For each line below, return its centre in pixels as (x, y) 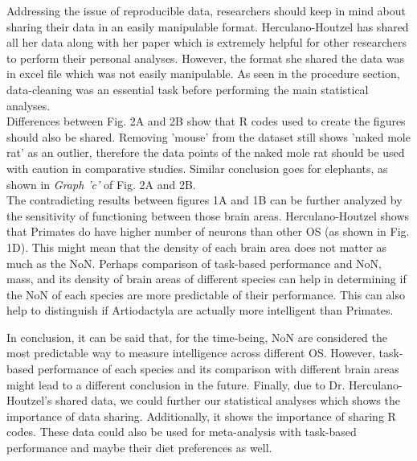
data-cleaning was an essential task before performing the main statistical (188, 89)
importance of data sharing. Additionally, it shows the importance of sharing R (201, 416)
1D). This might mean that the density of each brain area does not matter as (197, 247)
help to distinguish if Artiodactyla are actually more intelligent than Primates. (200, 310)
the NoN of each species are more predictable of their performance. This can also (206, 294)
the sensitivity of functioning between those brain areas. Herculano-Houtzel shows (208, 215)
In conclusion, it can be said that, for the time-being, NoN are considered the (197, 337)
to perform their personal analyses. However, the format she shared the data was (205, 58)
